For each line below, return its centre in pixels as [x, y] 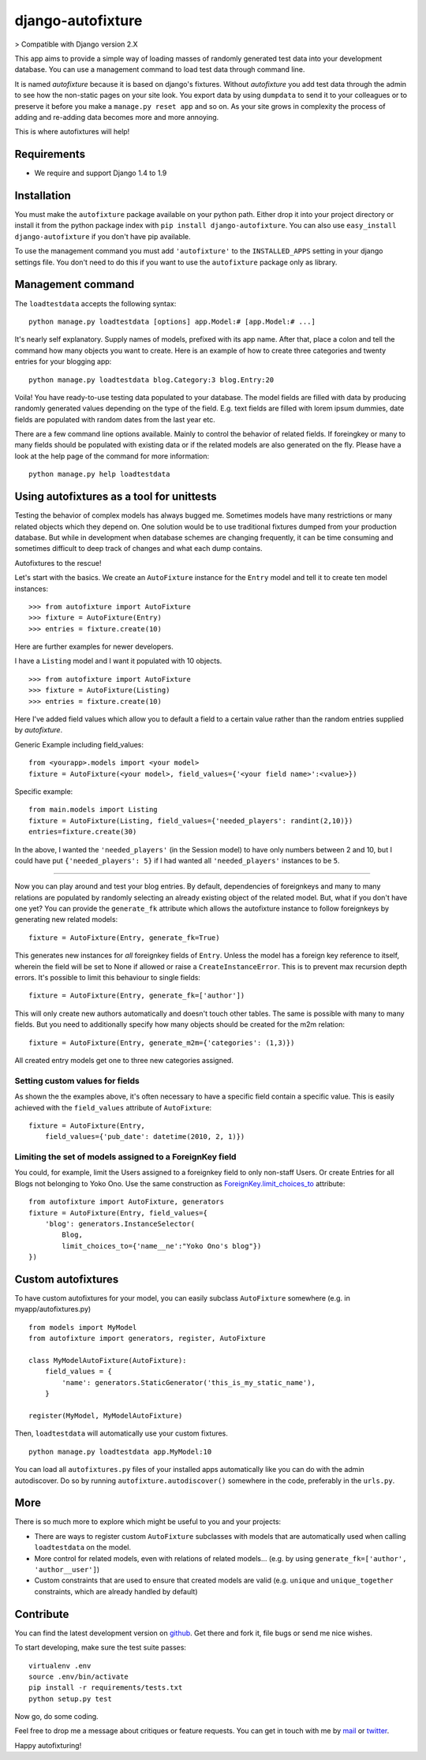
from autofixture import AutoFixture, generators [127, 1202]
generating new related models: [66, 919]
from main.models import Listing [93, 810]
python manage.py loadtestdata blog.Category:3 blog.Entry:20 [151, 380]
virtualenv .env [60, 1666]
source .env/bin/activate [79, 1676]
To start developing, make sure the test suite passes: [101, 1648]
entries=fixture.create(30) [83, 832]
